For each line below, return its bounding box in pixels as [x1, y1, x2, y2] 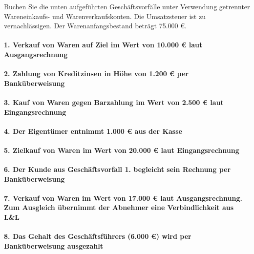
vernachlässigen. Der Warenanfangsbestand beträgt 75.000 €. [4, 21, 187, 31]
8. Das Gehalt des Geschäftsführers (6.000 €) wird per [4, 231, 191, 241]
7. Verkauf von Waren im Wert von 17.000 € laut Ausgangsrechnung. [4, 192, 242, 203]
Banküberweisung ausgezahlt [4, 240, 103, 251]
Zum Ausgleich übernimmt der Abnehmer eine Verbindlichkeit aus [4, 202, 234, 212]
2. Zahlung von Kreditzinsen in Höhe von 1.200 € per [4, 68, 189, 79]
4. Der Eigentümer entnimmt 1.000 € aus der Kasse [4, 126, 182, 136]
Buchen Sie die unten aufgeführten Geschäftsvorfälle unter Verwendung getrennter [4, 1, 250, 11]
